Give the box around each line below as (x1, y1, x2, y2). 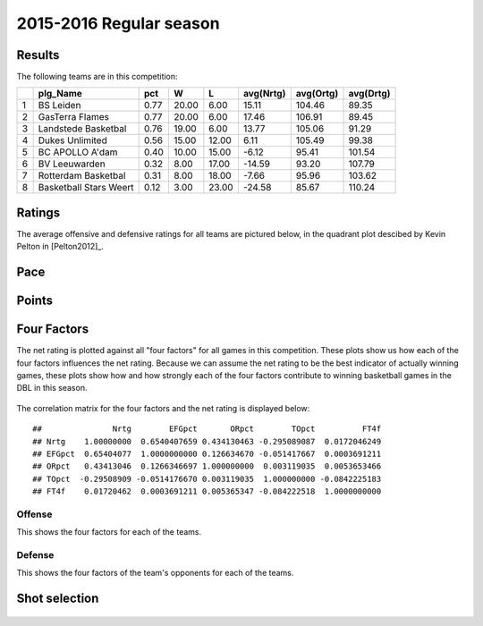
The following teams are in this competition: (16, 72, 178, 82)
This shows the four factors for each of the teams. (16, 527, 202, 537)
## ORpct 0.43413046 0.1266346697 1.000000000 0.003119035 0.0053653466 (32, 461, 382, 471)
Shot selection (16, 591, 99, 606)
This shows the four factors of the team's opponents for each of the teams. (16, 568, 294, 579)
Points (16, 293, 54, 309)
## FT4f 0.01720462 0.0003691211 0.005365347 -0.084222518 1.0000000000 (32, 486, 382, 496)
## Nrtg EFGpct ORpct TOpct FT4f (32, 424, 382, 434)
